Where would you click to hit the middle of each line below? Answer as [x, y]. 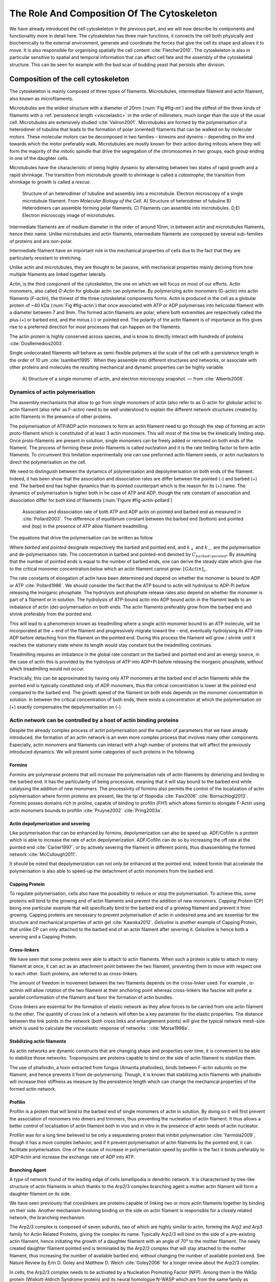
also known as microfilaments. [41, 98]
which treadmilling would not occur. [47, 669]
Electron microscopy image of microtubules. [69, 215]
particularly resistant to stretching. [45, 258]
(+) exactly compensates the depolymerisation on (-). [66, 707]
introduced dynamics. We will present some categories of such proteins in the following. [102, 752]
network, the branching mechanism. [48, 1217]
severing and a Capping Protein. [43, 936]
